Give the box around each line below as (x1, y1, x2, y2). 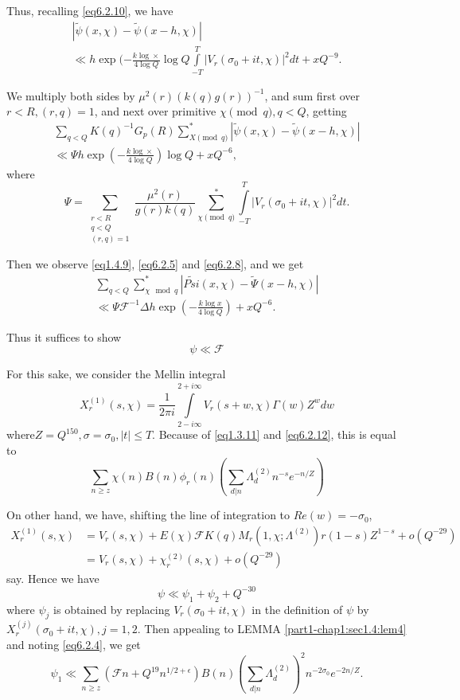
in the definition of (251, 600, 343, 617)
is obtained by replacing (53, 600, 170, 617)
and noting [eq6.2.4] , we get (6, 635, 141, 652)
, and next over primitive (94, 103, 216, 119)
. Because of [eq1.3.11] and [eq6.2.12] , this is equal (152, 426, 396, 443)
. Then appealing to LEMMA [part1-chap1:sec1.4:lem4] (137, 620, 407, 637)
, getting (306, 103, 347, 119)
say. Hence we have (6, 569, 99, 586)
